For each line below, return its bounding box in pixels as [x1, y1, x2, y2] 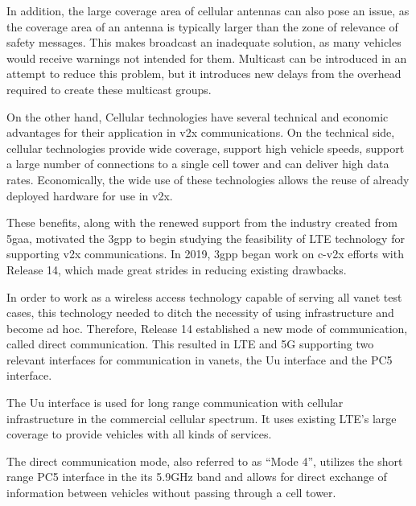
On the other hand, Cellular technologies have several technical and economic [6, 108, 389, 125]
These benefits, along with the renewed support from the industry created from [6, 214, 397, 231]
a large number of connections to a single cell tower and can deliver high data [6, 155, 389, 172]
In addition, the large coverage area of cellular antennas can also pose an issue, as [6, 2, 410, 19]
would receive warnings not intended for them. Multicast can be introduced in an [6, 49, 407, 66]
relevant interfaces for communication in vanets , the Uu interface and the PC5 [6, 351, 393, 368]
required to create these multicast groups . [6, 80, 212, 97]
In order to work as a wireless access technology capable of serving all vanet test [6, 288, 402, 305]
